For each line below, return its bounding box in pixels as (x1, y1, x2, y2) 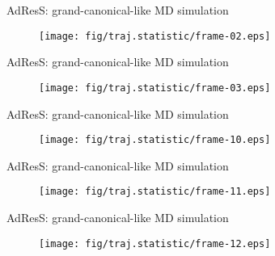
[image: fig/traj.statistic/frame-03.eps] (39, 82, 271, 94)
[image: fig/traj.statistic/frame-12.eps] (39, 237, 271, 250)
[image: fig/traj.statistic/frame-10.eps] (39, 134, 271, 146)
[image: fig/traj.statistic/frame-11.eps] (39, 186, 271, 198)
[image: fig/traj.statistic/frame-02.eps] (39, 30, 271, 42)
